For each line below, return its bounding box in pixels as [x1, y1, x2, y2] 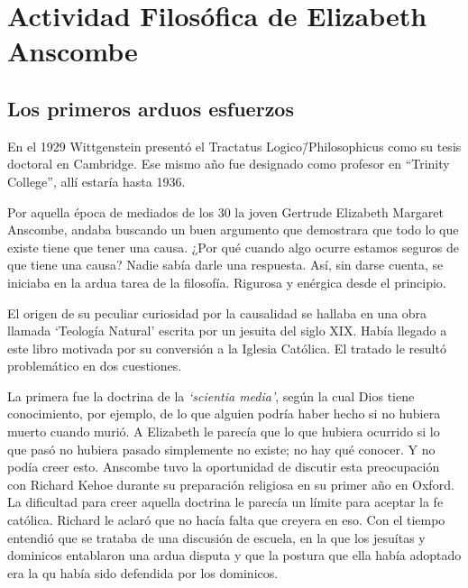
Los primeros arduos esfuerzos [7, 94, 294, 122]
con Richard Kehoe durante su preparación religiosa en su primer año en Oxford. [7, 474, 454, 493]
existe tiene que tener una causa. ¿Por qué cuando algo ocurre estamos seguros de [7, 237, 459, 256]
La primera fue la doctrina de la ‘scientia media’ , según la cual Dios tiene [7, 386, 415, 405]
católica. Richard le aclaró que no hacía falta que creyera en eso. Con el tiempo [7, 510, 445, 529]
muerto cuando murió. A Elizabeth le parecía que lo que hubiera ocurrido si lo [7, 422, 440, 441]
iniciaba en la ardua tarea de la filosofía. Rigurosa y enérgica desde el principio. [7, 272, 446, 291]
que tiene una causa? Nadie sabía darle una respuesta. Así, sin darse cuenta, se [7, 255, 444, 274]
